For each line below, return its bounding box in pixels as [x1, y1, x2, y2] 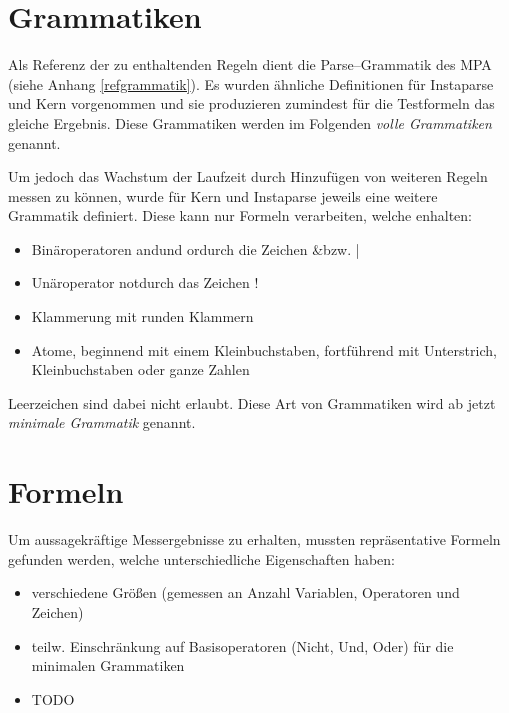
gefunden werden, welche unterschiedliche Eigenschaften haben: [8, 548, 395, 569]
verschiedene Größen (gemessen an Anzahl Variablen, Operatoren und [31, 582, 460, 603]
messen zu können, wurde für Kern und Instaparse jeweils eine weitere [8, 185, 438, 206]
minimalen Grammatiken [31, 655, 185, 676]
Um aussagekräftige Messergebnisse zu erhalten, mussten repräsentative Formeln [8, 529, 501, 550]
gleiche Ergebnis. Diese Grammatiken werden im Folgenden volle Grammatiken [8, 112, 492, 133]
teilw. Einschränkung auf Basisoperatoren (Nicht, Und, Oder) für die [31, 635, 454, 656]
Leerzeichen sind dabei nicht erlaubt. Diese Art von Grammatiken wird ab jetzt [8, 392, 496, 413]
